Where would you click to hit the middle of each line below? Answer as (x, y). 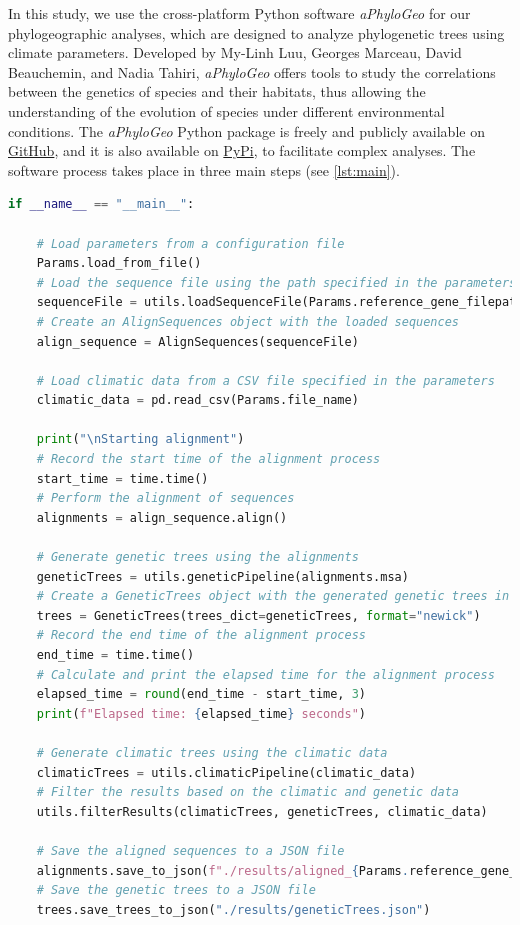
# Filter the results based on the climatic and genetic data (248, 792)
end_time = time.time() (115, 655)
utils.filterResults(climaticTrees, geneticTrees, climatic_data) (262, 811)
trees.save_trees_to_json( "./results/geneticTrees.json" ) (233, 909)
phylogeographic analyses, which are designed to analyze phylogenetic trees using (256, 32)
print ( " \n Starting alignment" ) (140, 439)
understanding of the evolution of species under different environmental (226, 110)
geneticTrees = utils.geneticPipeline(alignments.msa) (222, 576)
